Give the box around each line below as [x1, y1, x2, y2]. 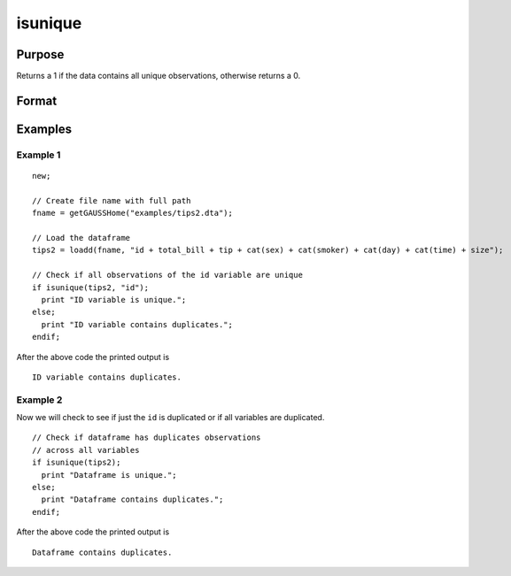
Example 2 [16, 394, 63, 406]
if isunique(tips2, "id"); [32, 282, 150, 292]
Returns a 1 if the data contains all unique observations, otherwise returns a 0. [16, 71, 301, 81]
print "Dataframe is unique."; [41, 470, 177, 480]
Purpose [16, 47, 65, 62]
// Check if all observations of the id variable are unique [32, 270, 303, 280]
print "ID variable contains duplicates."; [41, 319, 234, 329]
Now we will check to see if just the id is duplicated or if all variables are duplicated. [16, 412, 325, 423]
